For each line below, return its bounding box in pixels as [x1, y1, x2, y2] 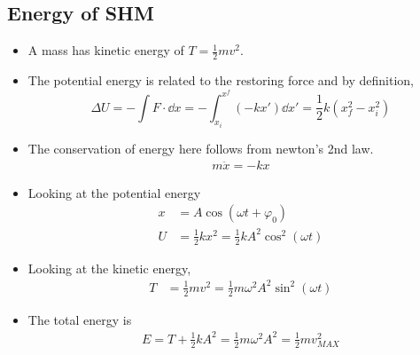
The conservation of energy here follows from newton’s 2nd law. [27, 139, 374, 158]
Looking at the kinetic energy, [27, 258, 191, 277]
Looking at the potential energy [27, 183, 201, 201]
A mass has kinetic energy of [27, 41, 184, 59]
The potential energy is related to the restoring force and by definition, [27, 71, 414, 90]
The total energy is [27, 310, 132, 328]
